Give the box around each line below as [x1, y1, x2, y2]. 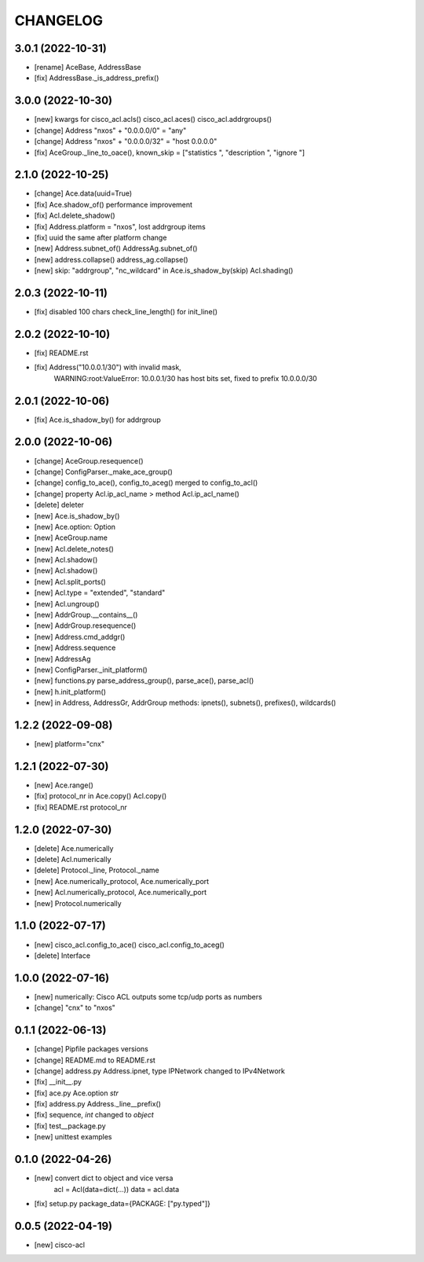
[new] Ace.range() [34, 780, 94, 790]
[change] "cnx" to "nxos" [34, 1003, 115, 1013]
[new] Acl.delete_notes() [34, 544, 114, 553]
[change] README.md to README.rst [34, 1055, 156, 1065]
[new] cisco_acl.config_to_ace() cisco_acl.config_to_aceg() [34, 940, 225, 949]
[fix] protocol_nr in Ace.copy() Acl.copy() [34, 791, 167, 801]
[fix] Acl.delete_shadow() [34, 211, 115, 220]
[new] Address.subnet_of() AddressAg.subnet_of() [34, 244, 198, 253]
